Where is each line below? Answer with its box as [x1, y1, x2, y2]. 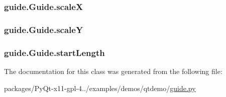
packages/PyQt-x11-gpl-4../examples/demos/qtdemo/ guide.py [4, 82, 196, 93]
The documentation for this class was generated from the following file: [4, 65, 222, 76]
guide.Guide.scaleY [4, 23, 83, 35]
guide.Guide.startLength [4, 46, 105, 58]
